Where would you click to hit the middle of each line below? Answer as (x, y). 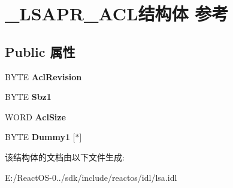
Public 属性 (40, 51)
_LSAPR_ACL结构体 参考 (117, 13)
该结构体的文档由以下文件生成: (65, 157)
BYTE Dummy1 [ (40, 137)
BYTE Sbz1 (28, 97)
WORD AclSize (35, 116)
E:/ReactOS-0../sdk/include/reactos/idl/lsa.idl (91, 177)
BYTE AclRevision (43, 76)
